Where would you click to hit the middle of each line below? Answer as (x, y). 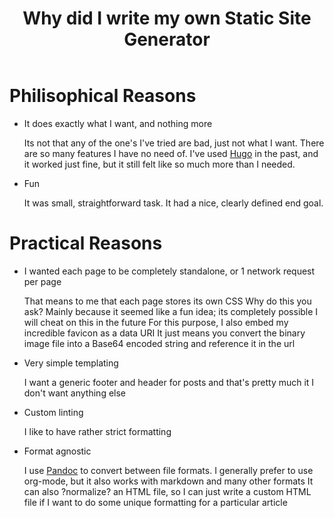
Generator (167, 39)
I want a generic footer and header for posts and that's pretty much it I (169, 382)
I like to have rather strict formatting (97, 431)
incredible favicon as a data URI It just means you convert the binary (164, 333)
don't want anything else (75, 393)
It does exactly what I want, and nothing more (118, 123)
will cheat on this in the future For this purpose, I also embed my (156, 322)
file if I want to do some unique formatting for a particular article (155, 502)
